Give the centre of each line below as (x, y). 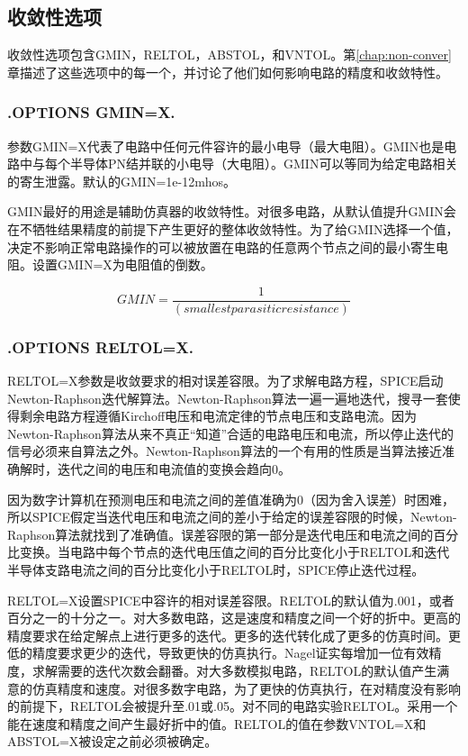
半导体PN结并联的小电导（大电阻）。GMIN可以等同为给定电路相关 (264, 164)
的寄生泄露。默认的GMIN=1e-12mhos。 (122, 181)
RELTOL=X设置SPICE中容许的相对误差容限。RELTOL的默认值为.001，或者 (231, 600)
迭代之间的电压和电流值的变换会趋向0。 (174, 469)
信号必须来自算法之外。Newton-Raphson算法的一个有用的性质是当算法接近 (225, 451)
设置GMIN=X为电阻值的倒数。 (122, 264)
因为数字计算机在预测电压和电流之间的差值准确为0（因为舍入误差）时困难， (231, 499)
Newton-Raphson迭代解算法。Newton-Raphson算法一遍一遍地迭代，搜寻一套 (228, 398)
